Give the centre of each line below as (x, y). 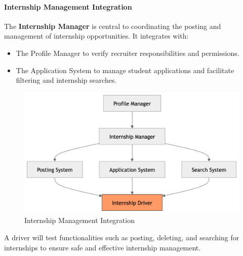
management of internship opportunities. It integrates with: (96, 36)
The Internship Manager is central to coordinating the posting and (113, 26)
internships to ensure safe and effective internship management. (103, 247)
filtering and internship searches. (66, 80)
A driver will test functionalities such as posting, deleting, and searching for (122, 237)
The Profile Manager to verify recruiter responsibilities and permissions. (128, 53)
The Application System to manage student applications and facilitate (125, 70)
